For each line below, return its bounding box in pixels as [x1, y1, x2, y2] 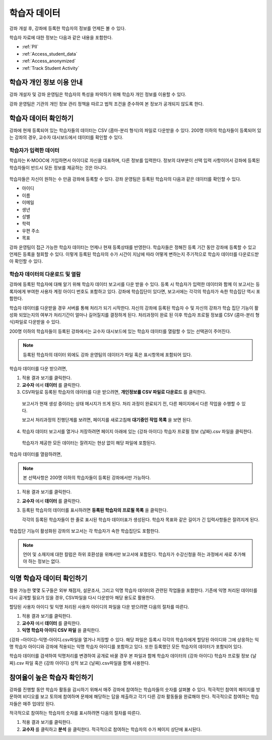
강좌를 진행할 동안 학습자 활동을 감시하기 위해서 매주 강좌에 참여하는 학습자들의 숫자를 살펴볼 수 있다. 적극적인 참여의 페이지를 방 [9, 686, 260, 692]
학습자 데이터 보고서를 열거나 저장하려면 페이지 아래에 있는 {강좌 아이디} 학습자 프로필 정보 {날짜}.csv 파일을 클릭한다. [22, 428, 253, 434]
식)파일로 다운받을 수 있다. [9, 319, 61, 325]
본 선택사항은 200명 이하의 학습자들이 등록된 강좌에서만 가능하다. [23, 475, 151, 481]
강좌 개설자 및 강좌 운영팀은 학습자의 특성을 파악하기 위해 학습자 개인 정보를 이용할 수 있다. [9, 91, 186, 98]
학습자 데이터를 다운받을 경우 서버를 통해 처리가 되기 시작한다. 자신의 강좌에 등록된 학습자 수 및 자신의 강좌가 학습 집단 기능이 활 [9, 305, 259, 311]
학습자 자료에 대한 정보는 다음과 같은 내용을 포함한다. [9, 34, 113, 40]
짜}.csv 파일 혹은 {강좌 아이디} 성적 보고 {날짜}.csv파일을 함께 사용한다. [9, 660, 150, 666]
